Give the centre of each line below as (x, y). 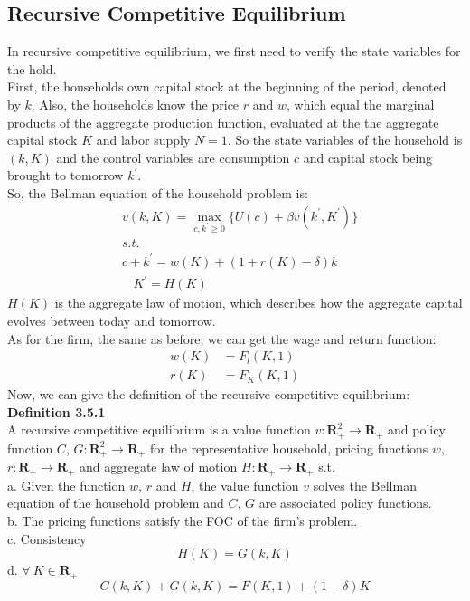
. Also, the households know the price (135, 104)
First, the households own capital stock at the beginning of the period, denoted (227, 86)
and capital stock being (368, 157)
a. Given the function (66, 485)
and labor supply (143, 140)
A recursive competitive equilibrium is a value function (159, 429)
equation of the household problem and (116, 503)
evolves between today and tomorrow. (112, 321)
